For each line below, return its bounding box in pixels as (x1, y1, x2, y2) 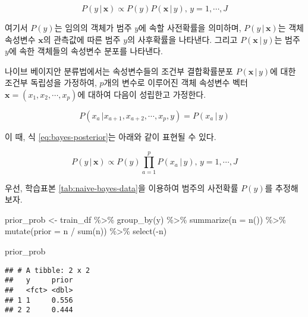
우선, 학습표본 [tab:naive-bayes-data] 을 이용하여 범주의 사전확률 (5, 181, 238, 194)
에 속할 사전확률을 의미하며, (139, 21, 241, 33)
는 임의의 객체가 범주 (54, 21, 132, 33)
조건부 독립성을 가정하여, (5, 76, 97, 89)
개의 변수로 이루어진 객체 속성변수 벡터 (103, 76, 248, 89)
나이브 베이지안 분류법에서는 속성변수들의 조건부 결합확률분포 (5, 64, 233, 77)
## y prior (5, 276, 73, 285)
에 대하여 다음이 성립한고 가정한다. (77, 88, 206, 100)
